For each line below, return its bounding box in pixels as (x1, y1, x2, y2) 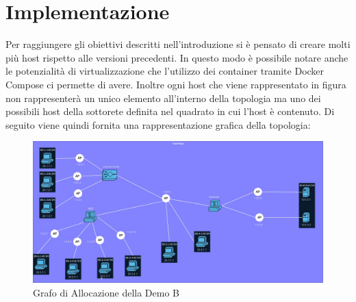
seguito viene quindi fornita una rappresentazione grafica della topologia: (5, 117, 311, 131)
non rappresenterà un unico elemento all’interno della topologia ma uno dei (5, 90, 321, 105)
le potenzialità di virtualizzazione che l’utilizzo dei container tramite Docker (5, 64, 325, 78)
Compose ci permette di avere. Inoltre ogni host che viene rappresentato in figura (5, 77, 346, 91)
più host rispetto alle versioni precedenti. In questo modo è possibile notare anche (5, 50, 348, 64)
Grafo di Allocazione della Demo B (33, 285, 180, 299)
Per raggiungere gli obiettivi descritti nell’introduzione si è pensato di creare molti (5, 37, 351, 51)
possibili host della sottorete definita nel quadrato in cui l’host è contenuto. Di (5, 104, 335, 118)
